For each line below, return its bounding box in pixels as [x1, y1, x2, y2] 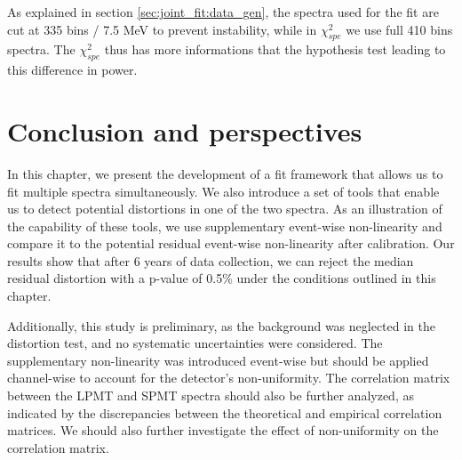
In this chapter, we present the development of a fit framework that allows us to [7, 164, 443, 182]
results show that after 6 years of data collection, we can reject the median [7, 251, 414, 270]
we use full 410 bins [346, 20, 453, 38]
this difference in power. [7, 61, 138, 79]
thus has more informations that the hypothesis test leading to [104, 40, 446, 59]
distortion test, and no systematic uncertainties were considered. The [7, 334, 383, 352]
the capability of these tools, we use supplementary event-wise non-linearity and [7, 216, 442, 235]
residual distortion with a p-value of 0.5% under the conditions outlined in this [7, 269, 436, 287]
